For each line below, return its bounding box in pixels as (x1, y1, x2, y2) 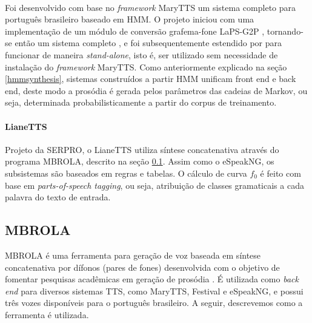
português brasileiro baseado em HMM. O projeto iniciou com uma (5, 13, 254, 25)
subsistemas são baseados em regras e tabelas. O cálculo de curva (5, 166, 247, 179)
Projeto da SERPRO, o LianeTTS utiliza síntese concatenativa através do (5, 143, 279, 155)
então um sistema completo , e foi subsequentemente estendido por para (15, 36, 282, 49)
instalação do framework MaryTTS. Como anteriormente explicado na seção (5, 60, 287, 73)
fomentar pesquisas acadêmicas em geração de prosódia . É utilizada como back (5, 273, 299, 285)
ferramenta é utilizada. (5, 308, 89, 321)
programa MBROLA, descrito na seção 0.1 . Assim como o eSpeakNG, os (5, 155, 274, 168)
